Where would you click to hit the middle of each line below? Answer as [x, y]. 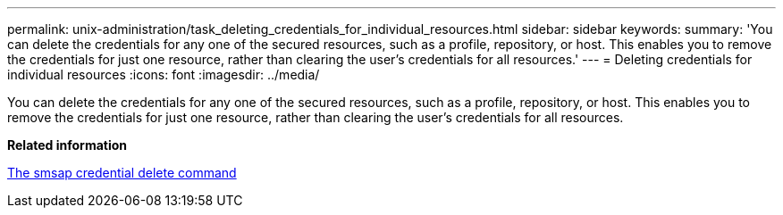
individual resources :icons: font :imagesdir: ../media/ [164, 74]
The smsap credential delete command [122, 173]
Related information [67, 145]
